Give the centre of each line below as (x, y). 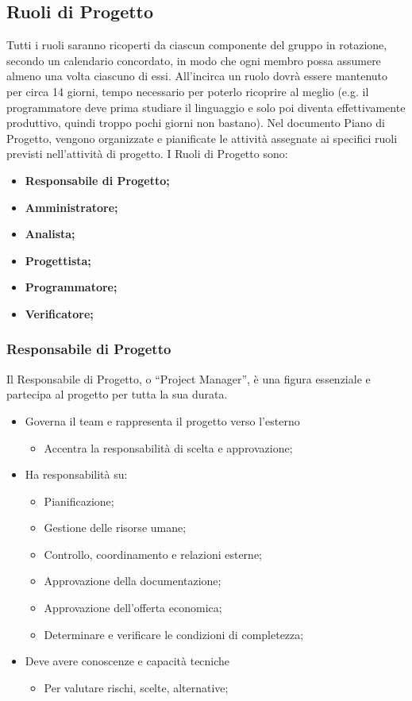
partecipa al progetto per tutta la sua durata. (117, 394)
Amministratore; (71, 207)
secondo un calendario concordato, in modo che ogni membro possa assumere (194, 60)
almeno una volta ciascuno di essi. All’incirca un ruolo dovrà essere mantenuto (197, 76)
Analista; (50, 234)
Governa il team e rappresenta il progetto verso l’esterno (162, 420)
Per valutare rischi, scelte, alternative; (136, 687)
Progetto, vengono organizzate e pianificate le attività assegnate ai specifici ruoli (202, 138)
